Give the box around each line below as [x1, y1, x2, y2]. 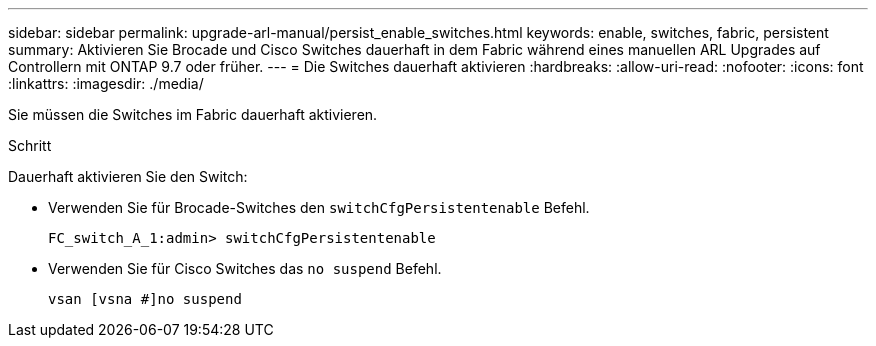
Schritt [8, 137, 52, 154]
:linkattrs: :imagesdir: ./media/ [8, 75, 204, 92]
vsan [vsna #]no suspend [48, 291, 242, 307]
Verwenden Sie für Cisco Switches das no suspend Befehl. [48, 260, 442, 277]
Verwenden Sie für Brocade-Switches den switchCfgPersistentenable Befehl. [48, 199, 590, 216]
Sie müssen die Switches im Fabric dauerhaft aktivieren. [8, 106, 378, 123]
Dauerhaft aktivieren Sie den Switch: [8, 168, 248, 185]
